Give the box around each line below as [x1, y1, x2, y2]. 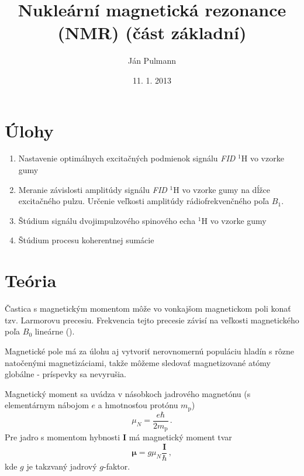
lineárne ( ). [34, 325, 75, 337]
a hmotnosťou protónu [98, 399, 178, 411]
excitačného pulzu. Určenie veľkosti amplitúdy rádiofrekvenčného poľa [18, 195, 270, 207]
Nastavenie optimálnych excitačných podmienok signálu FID [18, 152, 236, 164]
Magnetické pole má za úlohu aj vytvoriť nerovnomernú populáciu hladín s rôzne [5, 344, 294, 357]
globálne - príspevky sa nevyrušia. [5, 368, 126, 380]
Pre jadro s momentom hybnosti [5, 431, 120, 443]
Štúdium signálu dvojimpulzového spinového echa [18, 214, 196, 226]
